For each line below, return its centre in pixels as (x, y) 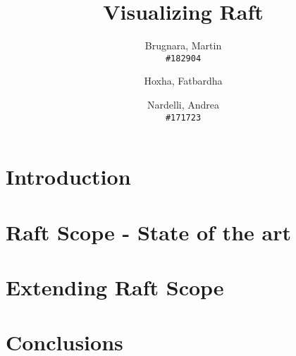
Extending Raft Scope (115, 287)
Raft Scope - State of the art (148, 232)
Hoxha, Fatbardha (183, 81)
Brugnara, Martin (183, 45)
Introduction (68, 177)
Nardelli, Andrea (183, 104)
